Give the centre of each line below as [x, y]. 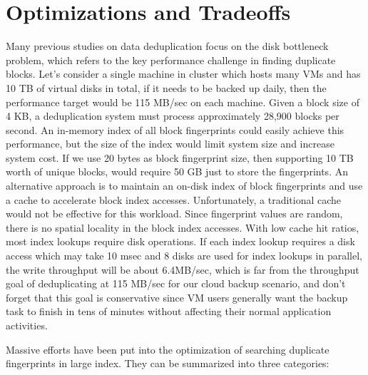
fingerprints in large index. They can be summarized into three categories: [168, 363]
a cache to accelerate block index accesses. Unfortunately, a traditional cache [174, 199]
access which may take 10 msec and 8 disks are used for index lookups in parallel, [184, 256]
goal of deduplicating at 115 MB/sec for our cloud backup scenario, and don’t [176, 283]
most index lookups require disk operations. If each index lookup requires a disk [180, 241]
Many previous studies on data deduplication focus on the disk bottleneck [167, 46]
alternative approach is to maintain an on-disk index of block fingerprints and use [184, 186]
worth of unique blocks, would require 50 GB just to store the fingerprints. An [177, 171]
